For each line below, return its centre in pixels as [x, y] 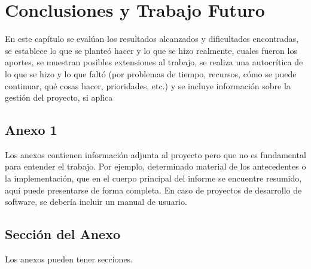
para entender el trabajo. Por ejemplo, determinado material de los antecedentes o [155, 166]
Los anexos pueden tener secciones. [69, 259]
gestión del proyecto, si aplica [59, 97]
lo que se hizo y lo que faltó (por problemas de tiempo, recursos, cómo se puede [151, 73]
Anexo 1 [31, 130]
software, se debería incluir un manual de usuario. [96, 202]
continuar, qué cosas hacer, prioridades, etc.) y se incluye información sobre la [148, 85]
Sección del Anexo [62, 234]
